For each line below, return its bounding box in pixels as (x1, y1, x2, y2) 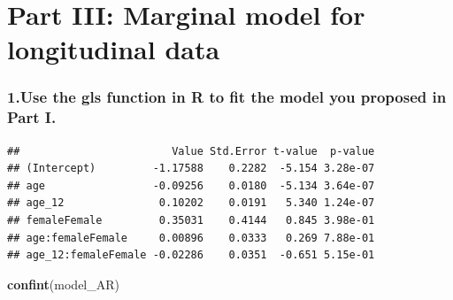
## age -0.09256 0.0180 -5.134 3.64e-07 (7, 179, 375, 192)
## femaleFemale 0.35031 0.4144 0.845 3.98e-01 (7, 214, 375, 227)
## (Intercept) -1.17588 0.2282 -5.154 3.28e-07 (7, 162, 375, 175)
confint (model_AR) (7, 274, 120, 293)
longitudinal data (7, 31, 220, 67)
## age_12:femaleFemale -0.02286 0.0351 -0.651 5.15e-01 (7, 249, 375, 262)
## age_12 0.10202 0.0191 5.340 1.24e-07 (7, 196, 375, 210)
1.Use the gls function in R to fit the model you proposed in (7, 86, 447, 108)
